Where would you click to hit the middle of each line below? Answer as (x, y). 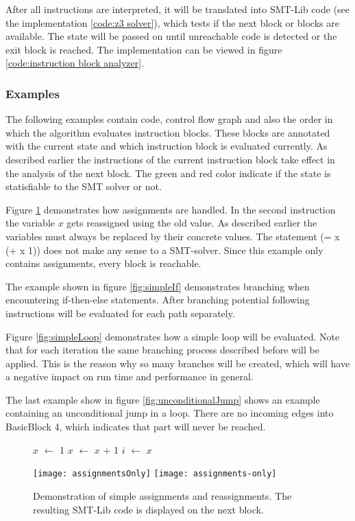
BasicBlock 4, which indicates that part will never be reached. (136, 427)
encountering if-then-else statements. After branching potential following (158, 300)
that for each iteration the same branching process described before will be (162, 350)
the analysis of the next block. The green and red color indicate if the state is (168, 173)
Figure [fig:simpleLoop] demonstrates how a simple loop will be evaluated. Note (173, 336)
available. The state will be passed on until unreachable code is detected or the (171, 36)
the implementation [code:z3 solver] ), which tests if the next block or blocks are (172, 22)
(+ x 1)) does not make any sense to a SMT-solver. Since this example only (164, 250)
